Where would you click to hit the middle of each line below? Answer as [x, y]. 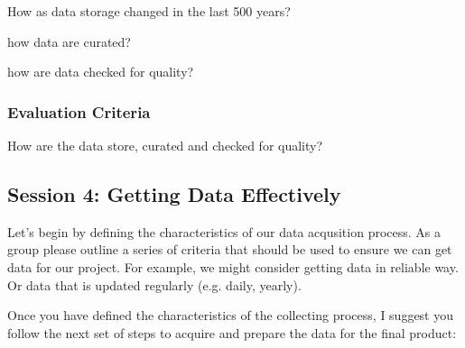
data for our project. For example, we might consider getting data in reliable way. [233, 266]
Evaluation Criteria [79, 111]
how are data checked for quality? [101, 72]
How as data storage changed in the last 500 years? [149, 11]
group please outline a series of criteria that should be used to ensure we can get [230, 249]
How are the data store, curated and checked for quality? [165, 145]
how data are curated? [69, 41]
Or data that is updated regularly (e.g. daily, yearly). [154, 284]
